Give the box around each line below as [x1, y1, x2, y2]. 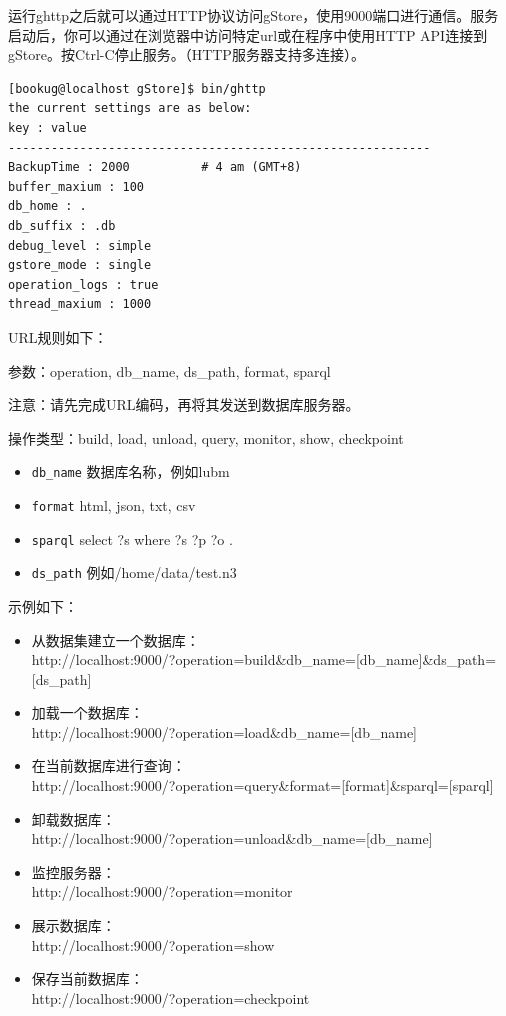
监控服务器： [31, 861, 116, 882]
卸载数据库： [31, 808, 116, 829]
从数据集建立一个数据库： [31, 629, 200, 650]
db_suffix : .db [8, 218, 116, 233]
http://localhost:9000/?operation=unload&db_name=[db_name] [31, 828, 433, 849]
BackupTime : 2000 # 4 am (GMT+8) [8, 160, 302, 175]
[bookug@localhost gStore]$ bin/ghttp [8, 81, 266, 96]
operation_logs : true [8, 277, 159, 292]
